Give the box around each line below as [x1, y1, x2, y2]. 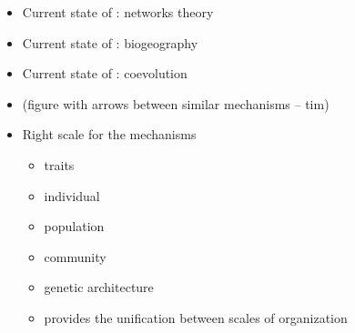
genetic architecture [44, 277, 154, 297]
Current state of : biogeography [22, 33, 198, 52]
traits [44, 155, 75, 174]
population [44, 217, 105, 236]
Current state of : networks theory [22, 3, 214, 21]
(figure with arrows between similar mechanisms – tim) [22, 94, 330, 113]
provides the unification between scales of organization [44, 308, 348, 327]
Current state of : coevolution [22, 64, 188, 83]
